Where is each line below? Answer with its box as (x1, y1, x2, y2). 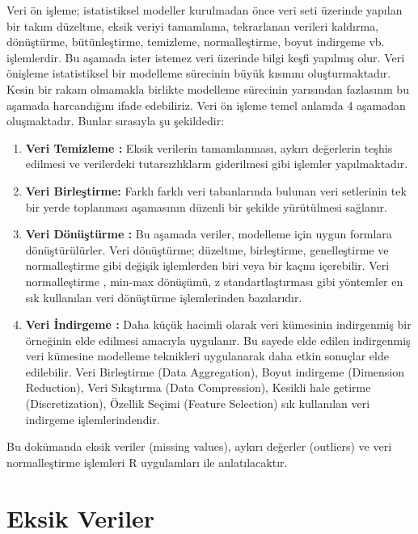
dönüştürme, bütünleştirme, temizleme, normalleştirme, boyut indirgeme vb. (6, 33, 385, 50)
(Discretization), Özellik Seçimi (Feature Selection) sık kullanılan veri (25, 395, 370, 412)
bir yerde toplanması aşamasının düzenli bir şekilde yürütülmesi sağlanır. (25, 198, 387, 215)
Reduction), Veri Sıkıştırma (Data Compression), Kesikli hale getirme (25, 379, 371, 396)
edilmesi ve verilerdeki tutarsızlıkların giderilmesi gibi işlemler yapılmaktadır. (25, 155, 408, 172)
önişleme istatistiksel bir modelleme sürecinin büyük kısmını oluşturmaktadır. (6, 65, 391, 82)
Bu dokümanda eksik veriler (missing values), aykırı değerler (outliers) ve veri (6, 438, 392, 455)
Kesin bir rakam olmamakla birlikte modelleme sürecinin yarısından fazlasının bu (6, 80, 409, 97)
